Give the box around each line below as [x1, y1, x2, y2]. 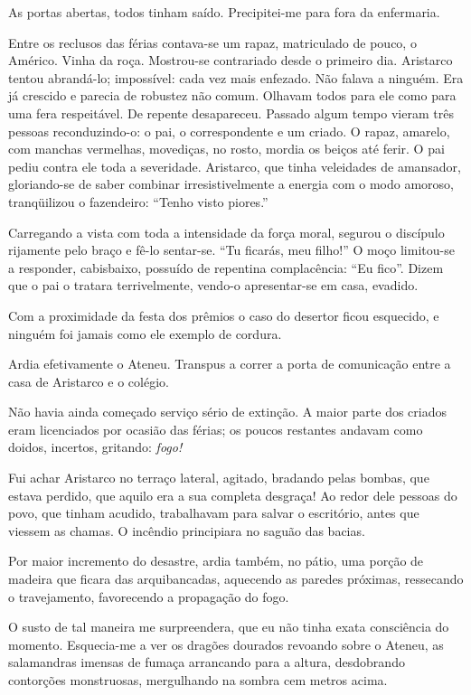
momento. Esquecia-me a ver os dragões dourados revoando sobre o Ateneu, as [8, 634, 444, 653]
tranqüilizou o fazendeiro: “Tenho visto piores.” [8, 192, 268, 211]
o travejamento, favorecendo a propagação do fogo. [8, 587, 289, 606]
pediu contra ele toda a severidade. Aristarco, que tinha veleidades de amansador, [8, 156, 462, 175]
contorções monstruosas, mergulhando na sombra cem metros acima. [8, 671, 388, 689]
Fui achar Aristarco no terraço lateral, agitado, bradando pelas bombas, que [8, 468, 429, 487]
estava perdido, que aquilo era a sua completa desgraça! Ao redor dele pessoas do [8, 485, 457, 504]
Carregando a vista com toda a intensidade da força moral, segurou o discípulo [8, 222, 445, 241]
